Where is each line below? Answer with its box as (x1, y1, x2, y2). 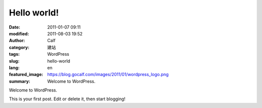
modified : (9, 31, 29, 36)
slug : (9, 58, 19, 64)
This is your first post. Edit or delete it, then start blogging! (9, 96, 126, 102)
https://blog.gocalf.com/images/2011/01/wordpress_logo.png (47, 72, 169, 77)
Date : (9, 24, 20, 30)
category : (9, 44, 30, 50)
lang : (9, 64, 20, 70)
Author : (9, 38, 25, 44)
